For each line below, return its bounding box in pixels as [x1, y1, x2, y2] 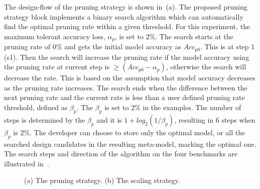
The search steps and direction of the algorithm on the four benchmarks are [4, 148, 237, 159]
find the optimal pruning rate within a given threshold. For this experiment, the [4, 21, 250, 32]
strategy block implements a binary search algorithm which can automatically [4, 11, 243, 22]
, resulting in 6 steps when [174, 114, 255, 125]
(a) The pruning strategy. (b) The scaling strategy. [24, 175, 180, 185]
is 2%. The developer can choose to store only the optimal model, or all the [13, 127, 245, 137]
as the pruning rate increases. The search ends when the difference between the [4, 82, 247, 92]
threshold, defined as [4, 102, 68, 113]
